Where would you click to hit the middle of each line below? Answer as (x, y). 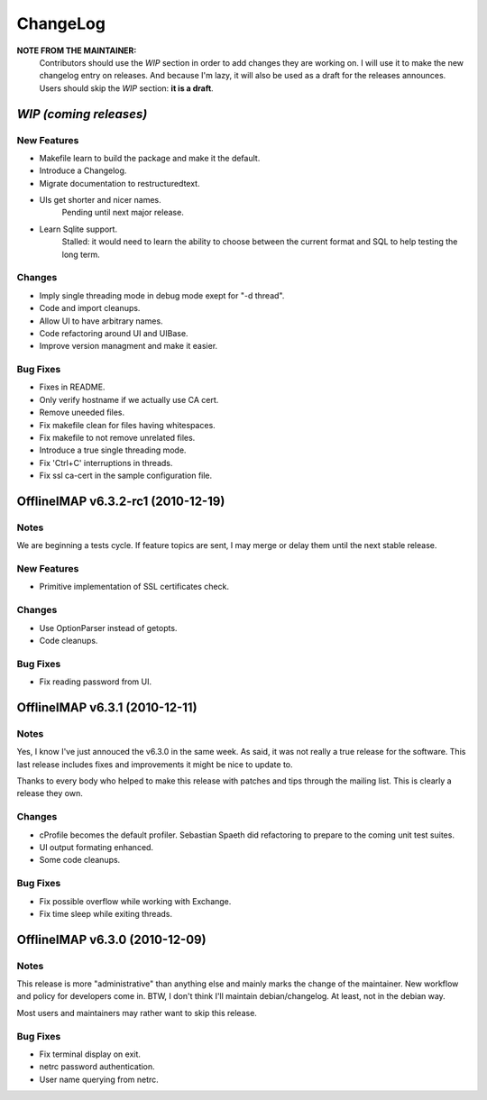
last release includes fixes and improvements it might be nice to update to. (155, 764)
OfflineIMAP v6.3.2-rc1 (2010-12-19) (121, 501)
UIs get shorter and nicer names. (100, 200)
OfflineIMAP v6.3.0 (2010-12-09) (111, 939)
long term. (81, 254)
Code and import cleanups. (90, 308)
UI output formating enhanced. (96, 848)
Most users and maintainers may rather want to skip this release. (137, 1013)
